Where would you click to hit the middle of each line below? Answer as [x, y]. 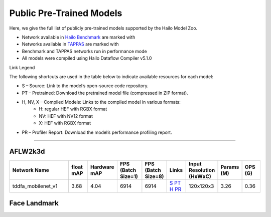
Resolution [202, 170]
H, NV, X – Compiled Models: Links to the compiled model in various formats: [101, 102]
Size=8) [154, 176]
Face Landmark [34, 203]
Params [230, 167]
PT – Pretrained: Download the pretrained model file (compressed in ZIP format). [105, 93]
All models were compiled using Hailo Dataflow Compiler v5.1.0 [87, 58]
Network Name [31, 170]
